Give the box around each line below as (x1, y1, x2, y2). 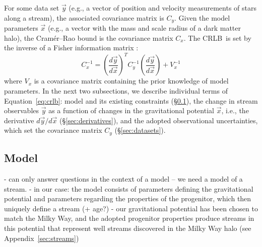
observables (4, 105, 39, 116)
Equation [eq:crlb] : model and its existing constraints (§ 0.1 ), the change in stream (4, 95, 258, 106)
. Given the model (174, 12, 230, 23)
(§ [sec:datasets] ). (114, 125, 166, 135)
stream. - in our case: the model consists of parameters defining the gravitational (4, 183, 253, 194)
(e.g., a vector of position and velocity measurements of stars (69, 3, 257, 13)
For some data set (4, 3, 59, 13)
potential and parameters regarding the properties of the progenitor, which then (4, 193, 251, 204)
